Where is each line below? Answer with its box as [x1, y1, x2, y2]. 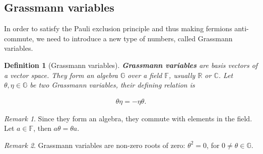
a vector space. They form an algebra [4, 69, 118, 80]
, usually [169, 69, 195, 80]
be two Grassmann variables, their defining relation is [30, 80, 195, 90]
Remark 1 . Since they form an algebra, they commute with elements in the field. [4, 113, 252, 123]
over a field [127, 69, 162, 80]
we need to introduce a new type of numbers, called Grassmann [36, 33, 233, 43]
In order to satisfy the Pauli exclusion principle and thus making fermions [4, 23, 232, 34]
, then [33, 123, 51, 133]
